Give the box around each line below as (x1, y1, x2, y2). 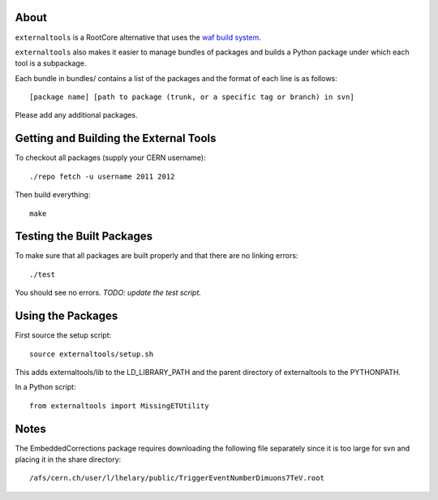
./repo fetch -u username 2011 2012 (29, 171, 175, 181)
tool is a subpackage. (15, 58, 87, 68)
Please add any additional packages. (15, 110, 138, 120)
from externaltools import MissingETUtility (29, 401, 210, 410)
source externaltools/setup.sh (29, 349, 154, 359)
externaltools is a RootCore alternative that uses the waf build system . (15, 32, 261, 42)
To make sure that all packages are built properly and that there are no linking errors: (15, 251, 298, 261)
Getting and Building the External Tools (15, 131, 217, 145)
